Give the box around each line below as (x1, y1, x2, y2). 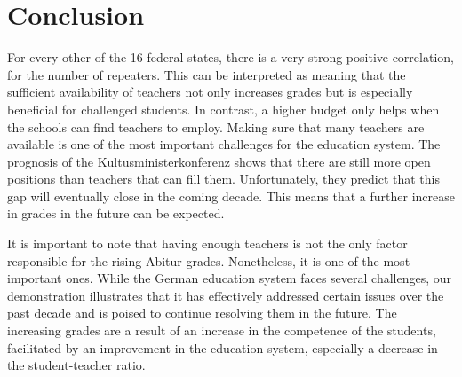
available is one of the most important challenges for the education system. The (7, 135, 441, 153)
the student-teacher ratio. (7, 356, 146, 374)
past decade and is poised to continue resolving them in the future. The (7, 303, 397, 322)
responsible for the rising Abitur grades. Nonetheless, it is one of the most (7, 251, 410, 270)
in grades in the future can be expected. (7, 204, 225, 223)
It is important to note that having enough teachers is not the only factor (7, 234, 408, 253)
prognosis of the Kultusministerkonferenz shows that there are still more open (7, 152, 431, 170)
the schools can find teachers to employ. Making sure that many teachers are (7, 117, 425, 136)
